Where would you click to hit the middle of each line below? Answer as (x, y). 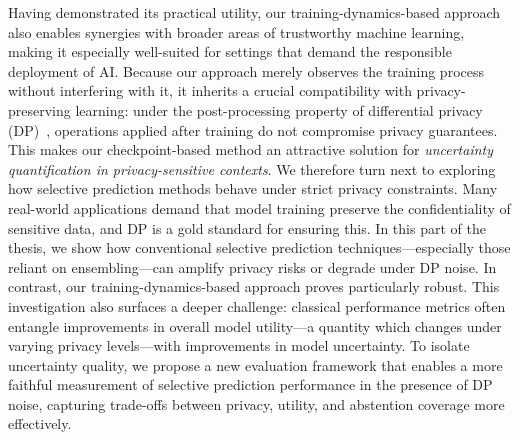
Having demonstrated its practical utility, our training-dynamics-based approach (254, 12)
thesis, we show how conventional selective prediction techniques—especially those (259, 247)
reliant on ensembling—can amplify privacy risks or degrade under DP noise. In (252, 266)
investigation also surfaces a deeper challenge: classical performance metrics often (257, 305)
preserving (39, 109)
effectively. (40, 423)
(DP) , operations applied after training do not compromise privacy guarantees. (253, 129)
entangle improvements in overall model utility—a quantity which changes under (255, 325)
